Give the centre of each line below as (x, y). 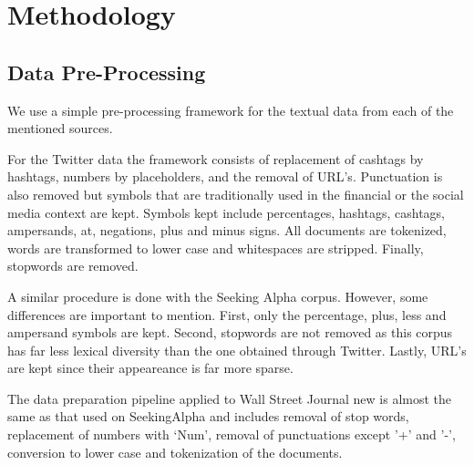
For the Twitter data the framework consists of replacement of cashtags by (216, 158)
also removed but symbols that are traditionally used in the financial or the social (236, 194)
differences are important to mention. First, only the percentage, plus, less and (227, 314)
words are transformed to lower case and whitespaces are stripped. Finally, (216, 248)
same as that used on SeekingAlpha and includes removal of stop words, (208, 416)
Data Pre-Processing (107, 72)
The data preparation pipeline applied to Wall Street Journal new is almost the (230, 398)
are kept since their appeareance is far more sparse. (150, 368)
